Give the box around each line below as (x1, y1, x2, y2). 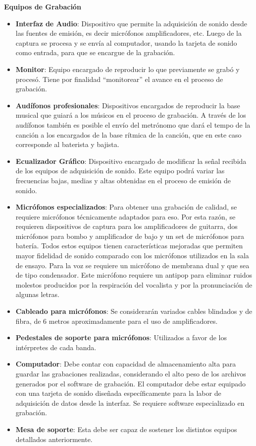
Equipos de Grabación (4, 1, 81, 11)
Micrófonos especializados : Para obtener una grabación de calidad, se (15, 202, 237, 212)
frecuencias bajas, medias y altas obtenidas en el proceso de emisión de (15, 175, 231, 185)
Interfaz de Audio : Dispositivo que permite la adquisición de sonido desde (15, 18, 247, 28)
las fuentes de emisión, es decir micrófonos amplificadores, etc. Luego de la (15, 28, 242, 38)
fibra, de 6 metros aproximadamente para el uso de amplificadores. (15, 315, 218, 326)
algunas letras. (15, 289, 59, 299)
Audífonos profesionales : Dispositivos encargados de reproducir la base (15, 100, 240, 110)
